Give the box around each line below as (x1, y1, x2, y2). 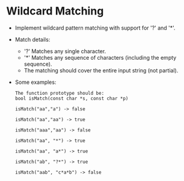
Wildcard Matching (6, 4, 104, 18)
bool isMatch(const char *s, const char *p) (14, 95, 129, 101)
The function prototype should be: (14, 90, 105, 96)
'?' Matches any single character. (23, 47, 106, 55)
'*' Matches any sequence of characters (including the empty (23, 54, 177, 61)
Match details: (14, 36, 51, 43)
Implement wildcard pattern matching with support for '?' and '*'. (14, 24, 176, 31)
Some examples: (14, 78, 57, 86)
